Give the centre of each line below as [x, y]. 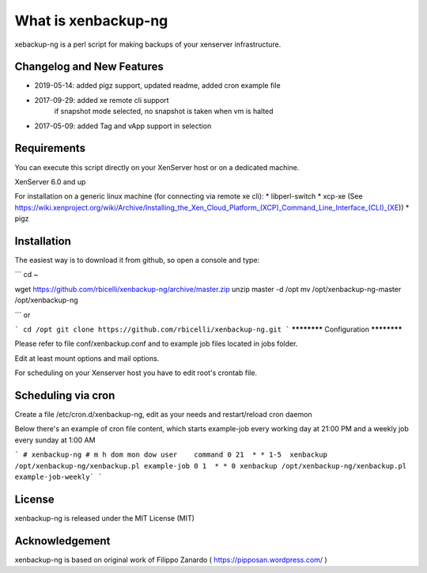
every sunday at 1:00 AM [55, 440]
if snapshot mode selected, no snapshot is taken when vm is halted [164, 112]
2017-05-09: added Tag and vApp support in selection [123, 126]
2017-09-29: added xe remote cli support [102, 100]
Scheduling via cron [65, 395]
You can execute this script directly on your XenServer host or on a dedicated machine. [157, 167]
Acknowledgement [62, 541]
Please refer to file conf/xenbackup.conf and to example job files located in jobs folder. [156, 343]
